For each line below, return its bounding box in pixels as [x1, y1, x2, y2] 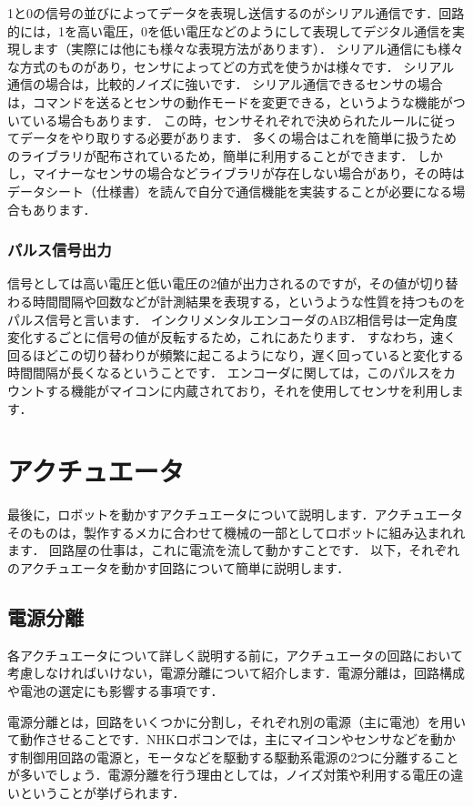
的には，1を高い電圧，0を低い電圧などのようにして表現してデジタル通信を [7, 21, 452, 40]
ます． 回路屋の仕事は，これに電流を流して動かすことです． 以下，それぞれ [7, 540, 460, 560]
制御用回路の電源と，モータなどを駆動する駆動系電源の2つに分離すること [19, 747, 459, 766]
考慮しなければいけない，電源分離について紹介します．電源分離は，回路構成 [7, 663, 466, 682]
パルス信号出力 [7, 238, 112, 261]
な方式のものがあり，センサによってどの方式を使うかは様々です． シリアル [7, 56, 455, 76]
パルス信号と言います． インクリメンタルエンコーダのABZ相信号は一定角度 [7, 309, 458, 328]
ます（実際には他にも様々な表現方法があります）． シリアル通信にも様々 [32, 39, 464, 58]
